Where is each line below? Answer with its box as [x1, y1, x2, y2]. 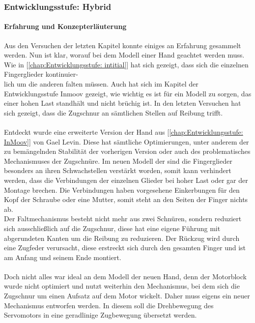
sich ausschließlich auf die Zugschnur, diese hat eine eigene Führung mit [4, 223, 221, 233]
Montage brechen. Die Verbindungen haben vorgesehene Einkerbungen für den [4, 184, 240, 195]
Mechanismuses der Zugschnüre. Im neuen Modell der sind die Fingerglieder [4, 155, 232, 166]
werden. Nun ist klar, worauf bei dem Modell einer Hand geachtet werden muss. [4, 50, 245, 60]
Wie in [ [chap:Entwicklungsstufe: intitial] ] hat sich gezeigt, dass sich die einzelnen [4, 59, 249, 69]
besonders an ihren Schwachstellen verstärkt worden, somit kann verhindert [4, 165, 231, 176]
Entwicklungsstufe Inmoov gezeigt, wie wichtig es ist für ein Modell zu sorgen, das [4, 88, 252, 98]
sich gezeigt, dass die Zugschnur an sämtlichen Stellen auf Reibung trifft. [4, 107, 223, 117]
